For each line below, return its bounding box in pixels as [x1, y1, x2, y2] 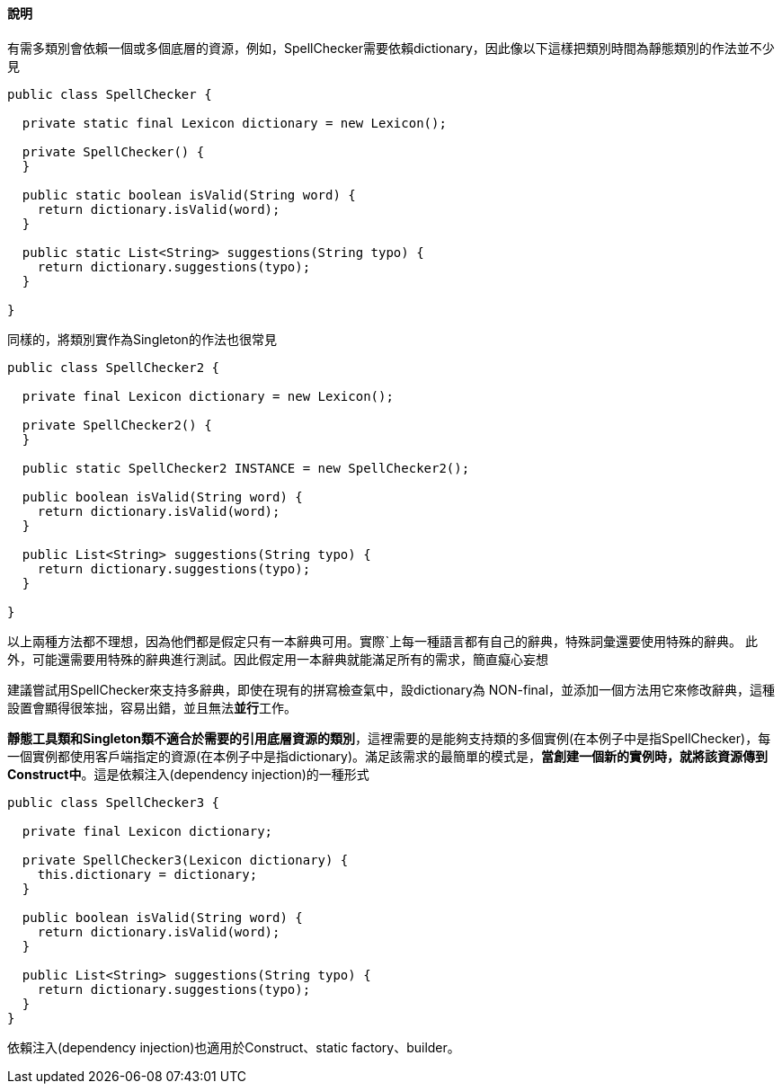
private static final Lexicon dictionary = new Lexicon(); [22, 115, 447, 130]
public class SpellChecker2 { [7, 359, 220, 375]
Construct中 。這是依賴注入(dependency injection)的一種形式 [7, 766, 369, 782]
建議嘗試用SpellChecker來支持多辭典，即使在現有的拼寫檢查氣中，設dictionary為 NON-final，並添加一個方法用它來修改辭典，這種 [7, 681, 776, 697]
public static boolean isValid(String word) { [22, 187, 356, 202]
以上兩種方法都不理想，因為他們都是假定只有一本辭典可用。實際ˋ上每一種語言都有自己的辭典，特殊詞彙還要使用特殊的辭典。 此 [7, 633, 758, 649]
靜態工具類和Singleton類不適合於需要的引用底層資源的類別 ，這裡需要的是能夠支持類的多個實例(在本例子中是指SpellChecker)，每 [7, 730, 771, 746]
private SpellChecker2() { [22, 417, 212, 432]
